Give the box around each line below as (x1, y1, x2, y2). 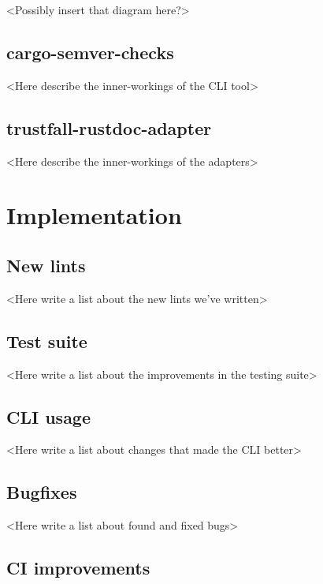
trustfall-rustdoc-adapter (6, 115, 212, 140)
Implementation (6, 199, 182, 231)
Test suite (6, 328, 87, 353)
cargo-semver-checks (6, 39, 174, 64)
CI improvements (6, 556, 150, 580)
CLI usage (6, 404, 91, 429)
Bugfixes (6, 480, 77, 504)
